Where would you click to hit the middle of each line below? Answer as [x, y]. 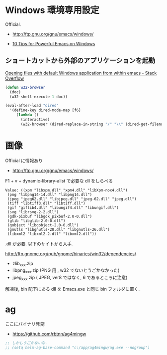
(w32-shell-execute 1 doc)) [39, 97]
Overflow [15, 78]
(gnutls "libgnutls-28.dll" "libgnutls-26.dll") [59, 229]
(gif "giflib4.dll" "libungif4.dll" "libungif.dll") [63, 207]
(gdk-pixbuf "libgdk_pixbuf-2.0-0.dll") [50, 216]
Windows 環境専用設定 [52, 10]
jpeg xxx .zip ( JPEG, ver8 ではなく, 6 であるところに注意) [70, 278]
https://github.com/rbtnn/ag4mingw [49, 334]
